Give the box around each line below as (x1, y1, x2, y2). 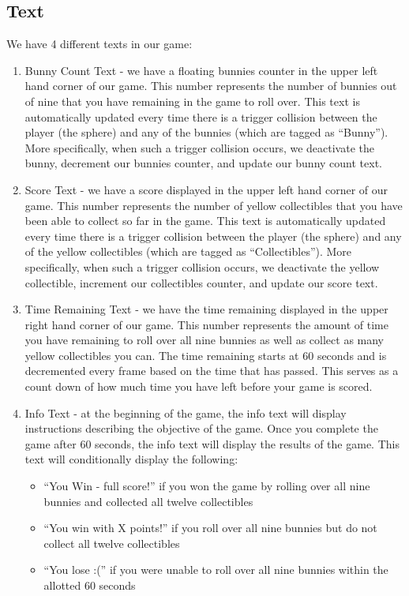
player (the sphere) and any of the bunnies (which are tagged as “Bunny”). (24, 124, 388, 141)
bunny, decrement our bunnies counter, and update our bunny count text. (24, 155, 382, 171)
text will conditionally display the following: (24, 451, 238, 467)
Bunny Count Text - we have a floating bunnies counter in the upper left (24, 62, 378, 78)
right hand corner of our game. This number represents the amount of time (24, 316, 388, 332)
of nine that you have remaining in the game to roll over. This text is (24, 92, 360, 109)
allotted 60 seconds (43, 577, 136, 594)
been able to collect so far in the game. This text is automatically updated (24, 212, 386, 229)
